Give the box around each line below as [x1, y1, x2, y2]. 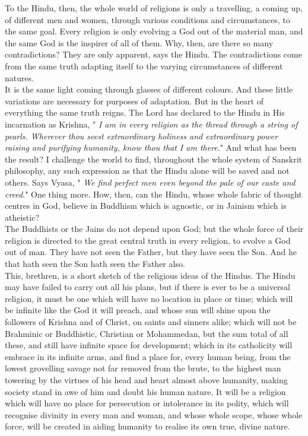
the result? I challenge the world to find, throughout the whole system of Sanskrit [5, 152, 302, 165]
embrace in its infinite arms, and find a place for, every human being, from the [5, 350, 291, 362]
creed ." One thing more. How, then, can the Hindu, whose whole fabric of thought [5, 187, 302, 200]
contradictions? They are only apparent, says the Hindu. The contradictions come [5, 48, 302, 61]
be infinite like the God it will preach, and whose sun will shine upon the [5, 304, 271, 316]
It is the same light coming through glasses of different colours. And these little [5, 83, 293, 96]
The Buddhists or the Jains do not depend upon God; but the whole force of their [5, 222, 304, 235]
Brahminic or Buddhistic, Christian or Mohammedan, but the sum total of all [5, 327, 288, 339]
